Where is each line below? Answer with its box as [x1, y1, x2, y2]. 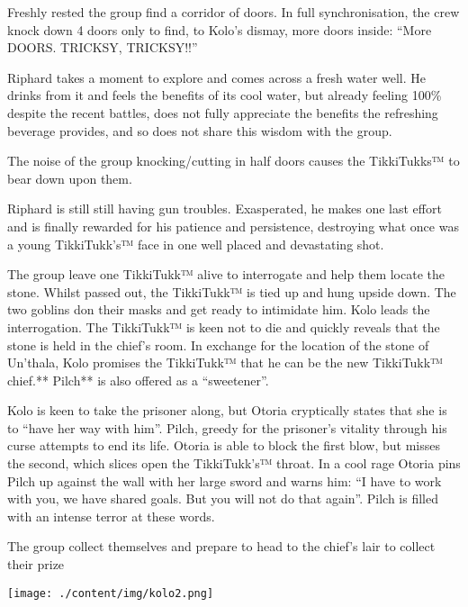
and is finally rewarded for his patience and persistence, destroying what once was [7, 216, 459, 235]
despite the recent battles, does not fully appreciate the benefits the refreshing [7, 103, 438, 122]
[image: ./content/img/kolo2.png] [7, 586, 214, 600]
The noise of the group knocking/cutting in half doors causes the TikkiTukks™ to [7, 151, 460, 170]
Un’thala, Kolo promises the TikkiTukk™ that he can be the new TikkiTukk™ [7, 353, 443, 372]
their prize [7, 555, 65, 574]
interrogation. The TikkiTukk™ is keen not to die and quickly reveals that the [7, 317, 440, 336]
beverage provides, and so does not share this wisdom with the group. [7, 121, 392, 140]
